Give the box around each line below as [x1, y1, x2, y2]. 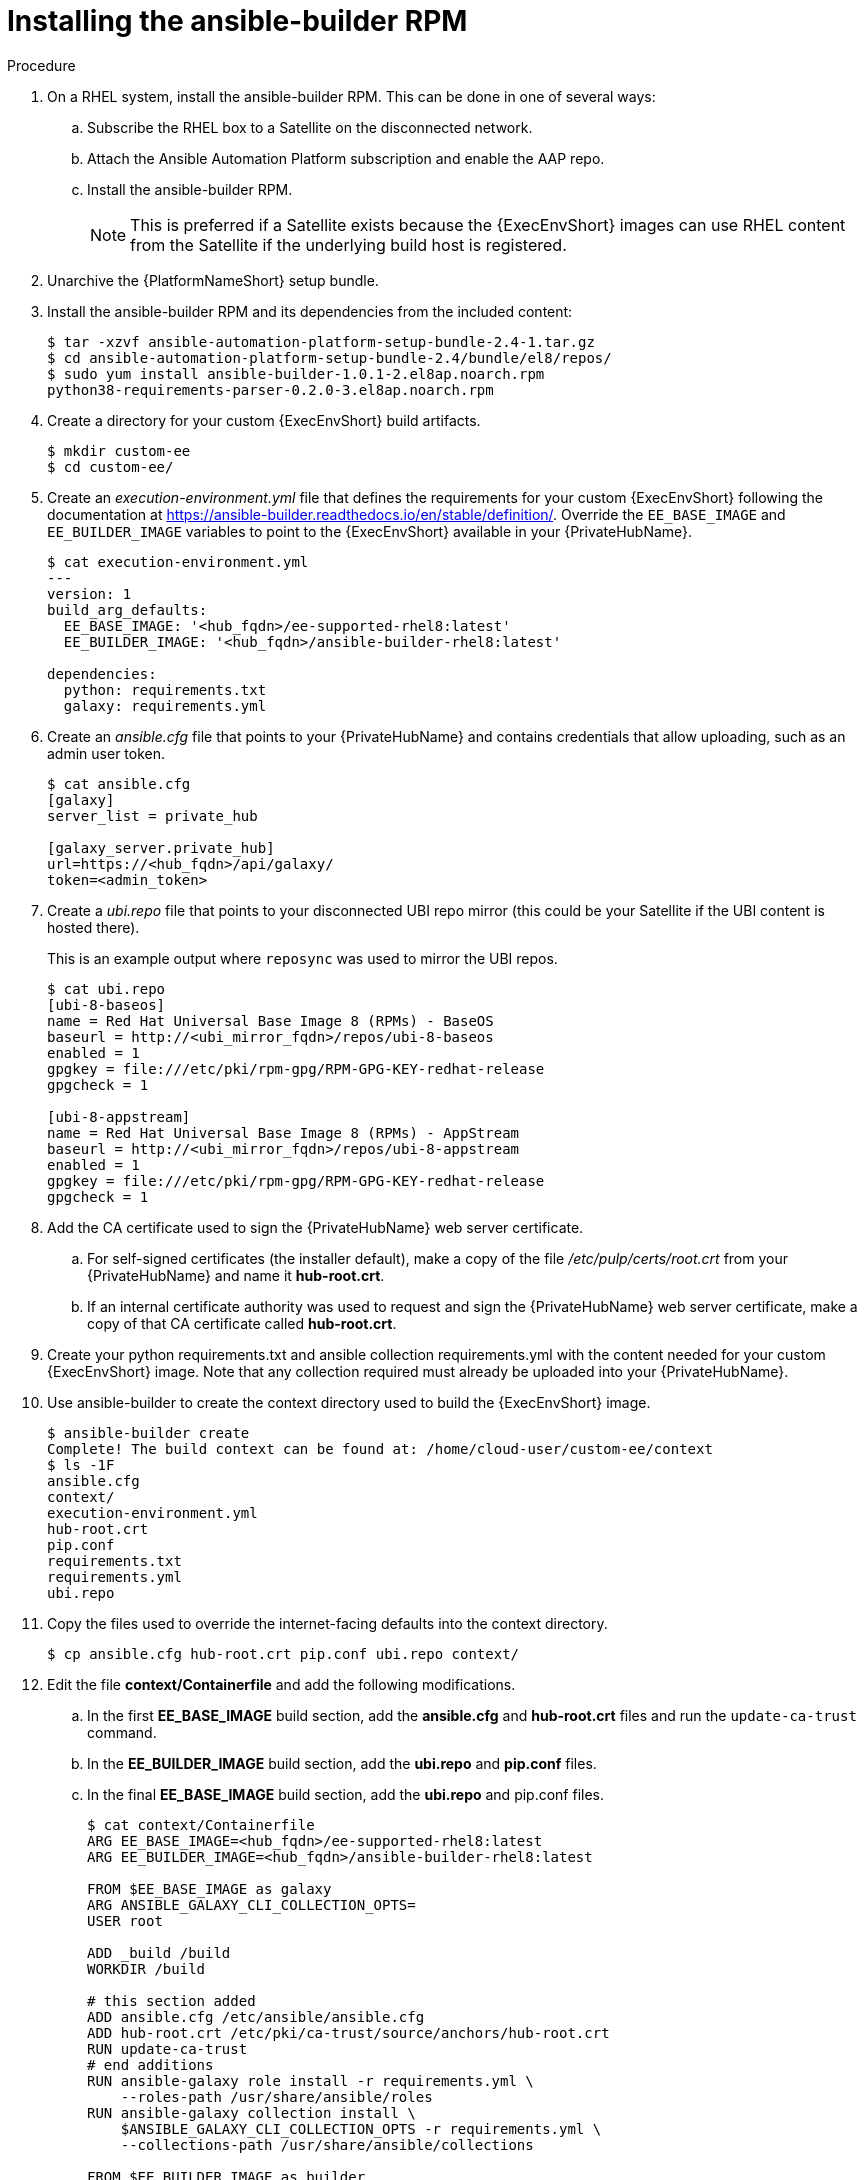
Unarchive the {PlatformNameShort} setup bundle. [47, 271, 379, 289]
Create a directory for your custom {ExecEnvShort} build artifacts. [47, 411, 481, 429]
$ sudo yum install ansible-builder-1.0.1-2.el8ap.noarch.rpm [47, 365, 545, 382]
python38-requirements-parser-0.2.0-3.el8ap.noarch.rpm [47, 381, 494, 398]
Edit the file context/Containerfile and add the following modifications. [47, 1675, 516, 1693]
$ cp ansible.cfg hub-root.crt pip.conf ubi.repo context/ [47, 1645, 520, 1662]
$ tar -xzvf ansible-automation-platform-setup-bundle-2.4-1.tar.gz [47, 333, 595, 350]
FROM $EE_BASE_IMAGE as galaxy [87, 1880, 332, 1897]
